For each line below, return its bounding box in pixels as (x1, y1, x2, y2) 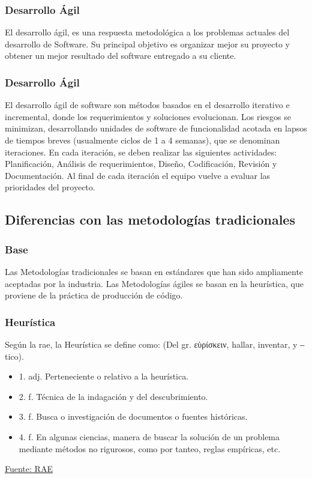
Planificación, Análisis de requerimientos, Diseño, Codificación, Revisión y (5, 157, 277, 170)
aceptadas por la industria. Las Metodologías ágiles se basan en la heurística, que (5, 277, 304, 289)
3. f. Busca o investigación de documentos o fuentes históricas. (19, 410, 248, 423)
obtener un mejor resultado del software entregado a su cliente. (5, 49, 236, 62)
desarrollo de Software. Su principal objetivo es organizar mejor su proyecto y (5, 37, 290, 50)
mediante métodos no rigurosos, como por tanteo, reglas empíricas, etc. (19, 442, 281, 455)
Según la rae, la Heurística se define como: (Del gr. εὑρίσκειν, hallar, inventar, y (5, 337, 298, 350)
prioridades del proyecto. (5, 181, 95, 193)
